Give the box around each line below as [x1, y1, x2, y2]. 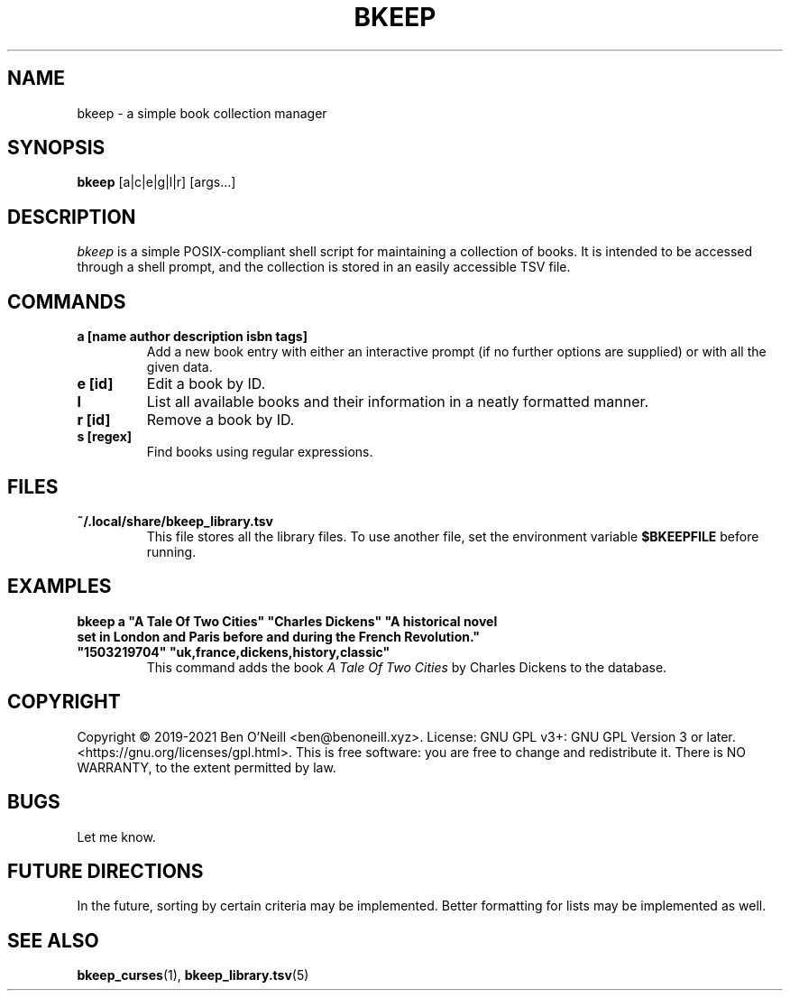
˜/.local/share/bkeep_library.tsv [77, 513, 273, 529]
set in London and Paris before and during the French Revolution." [77, 628, 480, 644]
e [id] [77, 374, 114, 393]
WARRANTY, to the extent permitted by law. [77, 759, 336, 775]
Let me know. [77, 828, 156, 845]
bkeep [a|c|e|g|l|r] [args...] [77, 174, 236, 190]
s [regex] [77, 429, 133, 445]
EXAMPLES [7, 575, 112, 598]
